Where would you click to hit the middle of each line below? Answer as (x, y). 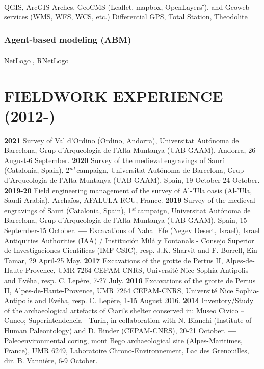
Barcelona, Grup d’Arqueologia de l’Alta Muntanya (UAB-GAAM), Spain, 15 (126, 220)
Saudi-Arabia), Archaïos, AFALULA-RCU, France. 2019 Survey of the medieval (130, 200)
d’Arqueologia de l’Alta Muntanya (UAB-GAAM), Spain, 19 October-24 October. (132, 180)
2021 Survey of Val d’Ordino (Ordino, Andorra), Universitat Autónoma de (122, 140)
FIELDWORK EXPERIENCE (114, 95)
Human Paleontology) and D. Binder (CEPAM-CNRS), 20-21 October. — (120, 330)
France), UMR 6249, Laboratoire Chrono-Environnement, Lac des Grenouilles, (127, 350)
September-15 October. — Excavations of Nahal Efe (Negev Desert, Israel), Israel (132, 230)
